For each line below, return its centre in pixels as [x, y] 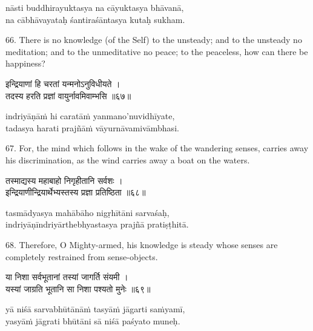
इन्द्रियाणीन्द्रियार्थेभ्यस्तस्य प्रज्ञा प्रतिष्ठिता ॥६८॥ [76, 192]
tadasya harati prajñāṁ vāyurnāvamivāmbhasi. [92, 127]
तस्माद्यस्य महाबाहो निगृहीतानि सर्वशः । [64, 180]
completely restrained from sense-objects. [82, 256]
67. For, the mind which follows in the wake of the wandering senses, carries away [157, 148]
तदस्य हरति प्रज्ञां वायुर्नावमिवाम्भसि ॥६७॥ [68, 95]
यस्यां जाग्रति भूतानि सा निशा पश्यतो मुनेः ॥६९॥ [78, 288]
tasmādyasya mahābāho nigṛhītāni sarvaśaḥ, [87, 212]
